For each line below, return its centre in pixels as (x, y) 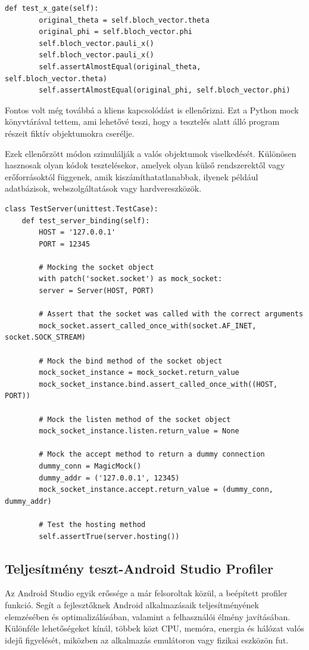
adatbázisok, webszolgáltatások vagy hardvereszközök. (103, 188)
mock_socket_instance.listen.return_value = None (139, 431)
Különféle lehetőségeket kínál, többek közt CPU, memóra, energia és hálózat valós (154, 628)
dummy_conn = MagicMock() (90, 466)
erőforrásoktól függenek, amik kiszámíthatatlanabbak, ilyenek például (132, 176)
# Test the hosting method (92, 524)
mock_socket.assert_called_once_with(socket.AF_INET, (148, 326)
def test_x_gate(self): (52, 8)
